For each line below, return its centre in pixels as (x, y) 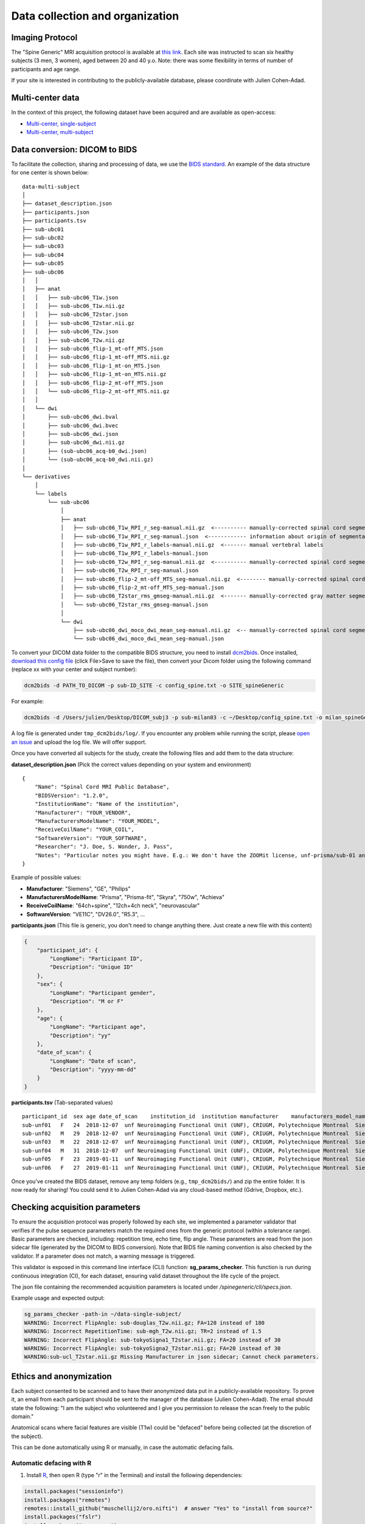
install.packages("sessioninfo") (74, 1491)
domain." (23, 1416)
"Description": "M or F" (87, 1001)
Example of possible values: (46, 877)
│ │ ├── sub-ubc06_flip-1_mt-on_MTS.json (91, 365)
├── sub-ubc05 (43, 263)
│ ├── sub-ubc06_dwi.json (70, 434)
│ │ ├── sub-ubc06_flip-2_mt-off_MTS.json (93, 383)
